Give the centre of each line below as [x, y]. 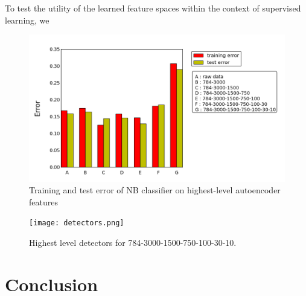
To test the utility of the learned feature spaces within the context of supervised [153, 8]
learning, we [27, 20]
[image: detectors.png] [77, 223]
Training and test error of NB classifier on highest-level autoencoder [155, 190]
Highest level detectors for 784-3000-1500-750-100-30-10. [133, 243]
